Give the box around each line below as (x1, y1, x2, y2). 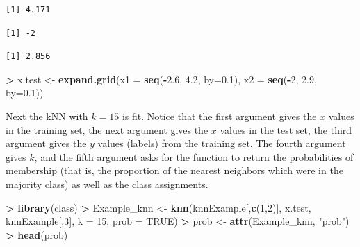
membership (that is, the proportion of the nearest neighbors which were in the (6, 163, 343, 178)
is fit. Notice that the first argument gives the (122, 108, 317, 123)
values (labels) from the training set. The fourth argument (97, 136, 346, 151)
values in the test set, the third (220, 122, 352, 137)
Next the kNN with (6, 108, 88, 123)
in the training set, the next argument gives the (6, 122, 208, 137)
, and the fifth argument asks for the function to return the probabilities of (34, 149, 354, 164)
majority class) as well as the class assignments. (6, 176, 208, 191)
